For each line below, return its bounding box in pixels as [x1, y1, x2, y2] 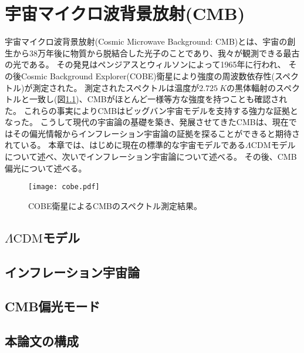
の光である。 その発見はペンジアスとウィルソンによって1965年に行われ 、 [5, 58, 286, 70]
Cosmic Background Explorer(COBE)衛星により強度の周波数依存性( [21, 69, 275, 82]
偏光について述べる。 [5, 162, 87, 174]
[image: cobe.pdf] [28, 183, 100, 191]
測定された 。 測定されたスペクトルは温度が [32, 81, 200, 93]
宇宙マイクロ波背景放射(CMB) [5, 1, 245, 25]
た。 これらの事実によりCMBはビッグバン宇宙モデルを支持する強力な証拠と [5, 104, 298, 116]
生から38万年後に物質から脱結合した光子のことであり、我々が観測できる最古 [5, 46, 300, 59]
